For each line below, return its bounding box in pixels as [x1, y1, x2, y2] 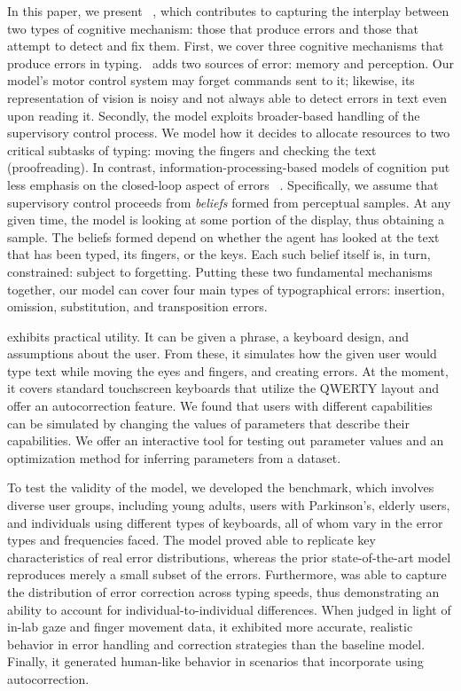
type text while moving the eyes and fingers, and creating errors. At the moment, [7, 361, 449, 380]
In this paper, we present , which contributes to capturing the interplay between [7, 2, 449, 20]
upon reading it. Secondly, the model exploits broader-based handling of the [7, 106, 420, 124]
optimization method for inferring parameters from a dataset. [7, 448, 341, 467]
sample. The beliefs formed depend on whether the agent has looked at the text [7, 227, 440, 246]
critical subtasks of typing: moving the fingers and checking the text [7, 140, 377, 159]
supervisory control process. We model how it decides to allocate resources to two [7, 123, 450, 142]
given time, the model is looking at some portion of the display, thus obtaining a [7, 210, 445, 229]
